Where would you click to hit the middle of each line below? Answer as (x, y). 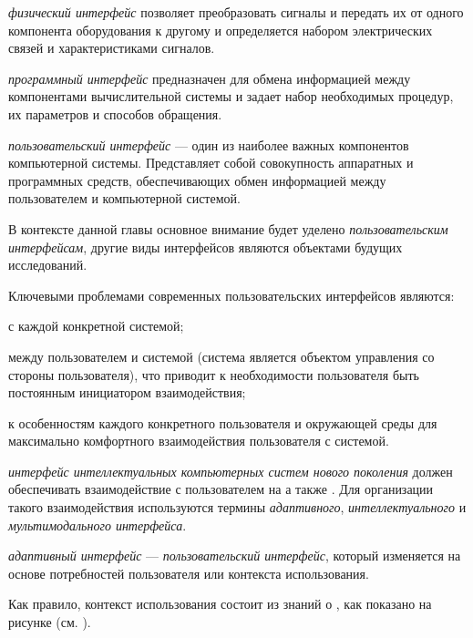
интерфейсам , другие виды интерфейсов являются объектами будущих (206, 247)
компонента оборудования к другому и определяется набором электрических (221, 30)
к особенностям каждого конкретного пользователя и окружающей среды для (223, 422)
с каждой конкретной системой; (96, 326)
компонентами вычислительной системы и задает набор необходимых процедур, (231, 96)
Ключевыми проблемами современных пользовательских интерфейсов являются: (231, 295)
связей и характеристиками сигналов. (112, 48)
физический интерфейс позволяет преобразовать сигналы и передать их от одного (236, 12)
